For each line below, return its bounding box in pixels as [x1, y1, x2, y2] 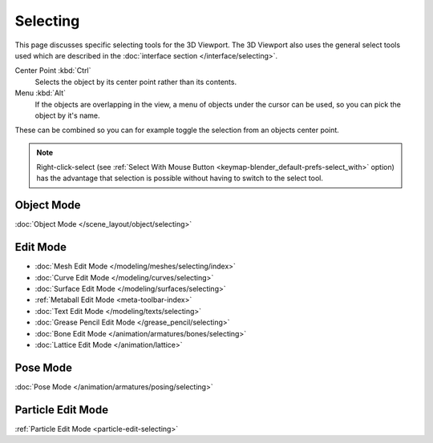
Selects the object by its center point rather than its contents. [34, 77, 237, 87]
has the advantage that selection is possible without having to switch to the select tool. [36, 173, 324, 183]
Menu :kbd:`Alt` [14, 88, 67, 98]
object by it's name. [34, 111, 100, 120]
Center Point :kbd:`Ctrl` [14, 66, 91, 75]
